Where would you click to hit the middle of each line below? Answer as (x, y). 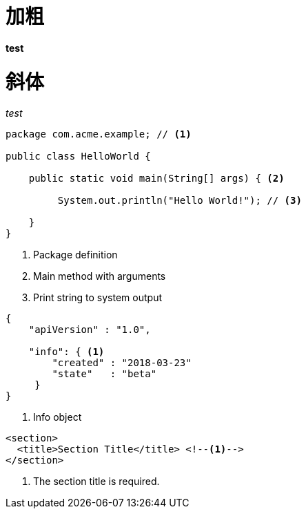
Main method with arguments (100, 276)
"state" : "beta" (104, 374)
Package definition (75, 255)
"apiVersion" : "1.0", (90, 330)
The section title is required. (96, 482)
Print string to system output (98, 298)
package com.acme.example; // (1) (99, 134)
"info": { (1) (67, 352)
